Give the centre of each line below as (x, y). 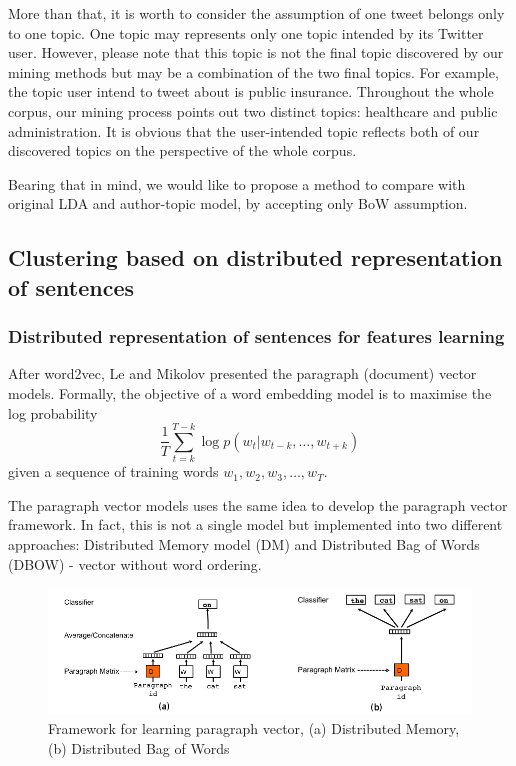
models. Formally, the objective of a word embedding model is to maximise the (250, 392)
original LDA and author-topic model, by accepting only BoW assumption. (238, 203)
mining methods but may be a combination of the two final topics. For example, (253, 71)
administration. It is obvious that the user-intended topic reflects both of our (244, 130)
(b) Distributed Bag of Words (139, 747)
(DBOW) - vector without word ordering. (135, 563)
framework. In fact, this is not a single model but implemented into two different (255, 524)
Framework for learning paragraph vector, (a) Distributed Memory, (254, 727)
